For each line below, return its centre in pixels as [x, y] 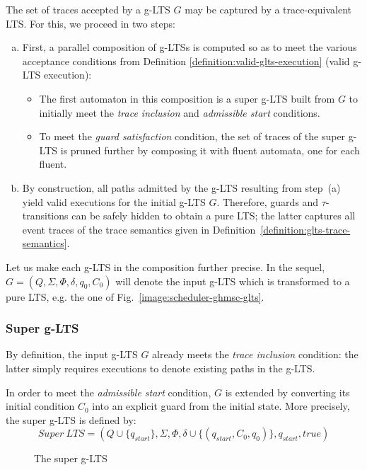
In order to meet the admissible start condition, [109, 392]
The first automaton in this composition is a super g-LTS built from [187, 98]
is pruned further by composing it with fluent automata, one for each [210, 150]
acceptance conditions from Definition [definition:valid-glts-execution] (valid [186, 61]
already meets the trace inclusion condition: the [255, 354]
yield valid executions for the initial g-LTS [114, 201]
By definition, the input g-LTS [72, 354]
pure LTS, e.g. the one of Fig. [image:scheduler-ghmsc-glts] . [135, 296]
